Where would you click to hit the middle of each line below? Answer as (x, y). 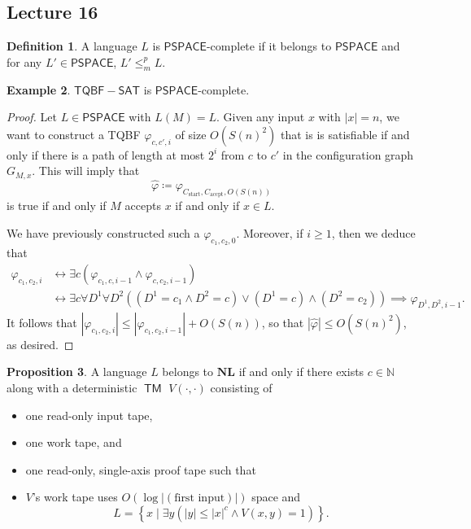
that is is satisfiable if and (345, 134)
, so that (283, 322)
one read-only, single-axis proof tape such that (141, 469)
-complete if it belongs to (269, 46)
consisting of (241, 387)
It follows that (42, 322)
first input (200, 498)
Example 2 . (39, 89)
